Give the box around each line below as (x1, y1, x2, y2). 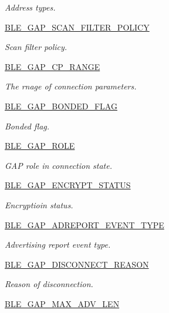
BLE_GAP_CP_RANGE (5, 60, 100, 72)
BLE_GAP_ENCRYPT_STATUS (5, 179, 131, 191)
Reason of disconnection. (5, 278, 93, 290)
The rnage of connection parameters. (5, 80, 137, 92)
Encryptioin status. (5, 198, 73, 211)
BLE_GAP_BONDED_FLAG (5, 99, 117, 112)
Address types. (5, 1, 56, 13)
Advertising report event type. (5, 238, 111, 251)
